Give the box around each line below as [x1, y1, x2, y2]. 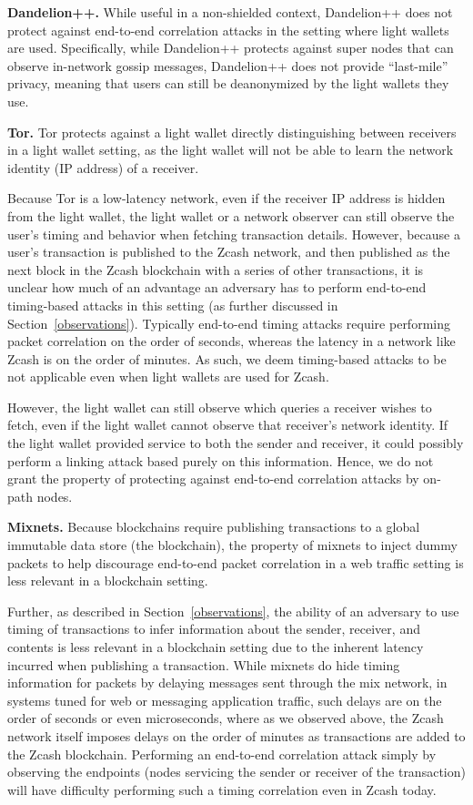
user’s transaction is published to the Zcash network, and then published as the [7, 242, 450, 261]
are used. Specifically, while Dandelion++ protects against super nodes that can [7, 38, 454, 57]
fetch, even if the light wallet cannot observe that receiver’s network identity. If [7, 415, 448, 434]
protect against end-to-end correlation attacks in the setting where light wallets [7, 20, 449, 39]
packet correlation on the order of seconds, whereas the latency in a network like [7, 331, 456, 351]
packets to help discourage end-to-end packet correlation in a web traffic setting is [7, 553, 464, 572]
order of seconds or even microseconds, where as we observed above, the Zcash [7, 708, 444, 728]
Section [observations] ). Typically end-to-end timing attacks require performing [7, 313, 450, 332]
